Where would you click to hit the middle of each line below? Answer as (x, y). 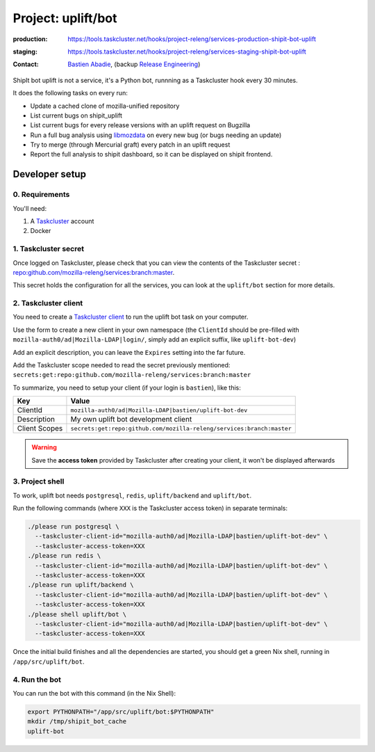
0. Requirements (41, 195)
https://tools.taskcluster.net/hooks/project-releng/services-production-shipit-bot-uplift (192, 39)
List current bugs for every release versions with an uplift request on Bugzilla (140, 125)
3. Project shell (39, 481)
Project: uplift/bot (65, 18)
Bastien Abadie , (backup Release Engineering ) (134, 64)
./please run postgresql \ (73, 527)
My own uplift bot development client (131, 419)
